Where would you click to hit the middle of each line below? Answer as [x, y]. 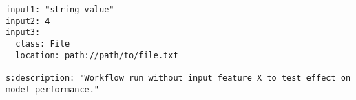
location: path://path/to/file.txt [97, 55]
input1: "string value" [60, 10]
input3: [23, 33]
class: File [43, 43]
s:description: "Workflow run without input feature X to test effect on [178, 78]
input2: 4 [28, 21]
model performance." [53, 89]
